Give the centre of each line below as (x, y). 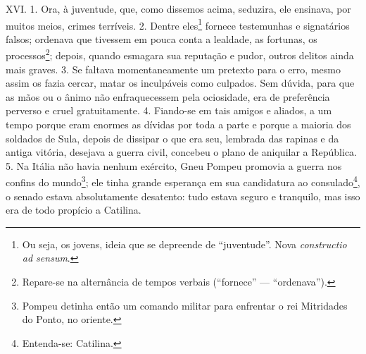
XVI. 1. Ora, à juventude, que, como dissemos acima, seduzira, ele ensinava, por (178, 8)
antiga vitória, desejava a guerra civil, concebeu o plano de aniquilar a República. (182, 152)
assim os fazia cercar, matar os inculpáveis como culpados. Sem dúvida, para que (180, 83)
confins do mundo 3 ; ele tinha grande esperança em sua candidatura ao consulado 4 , (183, 181)
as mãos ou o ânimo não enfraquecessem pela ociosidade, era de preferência (168, 96)
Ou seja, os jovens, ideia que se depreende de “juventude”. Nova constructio (184, 244)
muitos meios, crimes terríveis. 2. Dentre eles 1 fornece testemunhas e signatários (178, 24)
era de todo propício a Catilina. (74, 210)
